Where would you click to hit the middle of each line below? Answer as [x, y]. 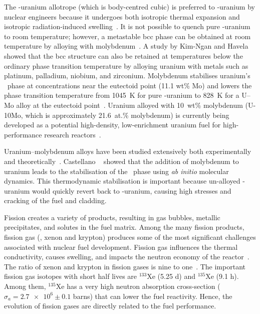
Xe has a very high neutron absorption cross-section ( [138, 286]
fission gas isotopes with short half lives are [71, 276]
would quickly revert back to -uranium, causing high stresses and [132, 190]
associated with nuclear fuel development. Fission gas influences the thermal [121, 247]
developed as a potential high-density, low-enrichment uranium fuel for [112, 125]
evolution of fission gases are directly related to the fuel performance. [110, 306]
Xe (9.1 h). [222, 276]
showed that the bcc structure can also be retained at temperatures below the [123, 55]
